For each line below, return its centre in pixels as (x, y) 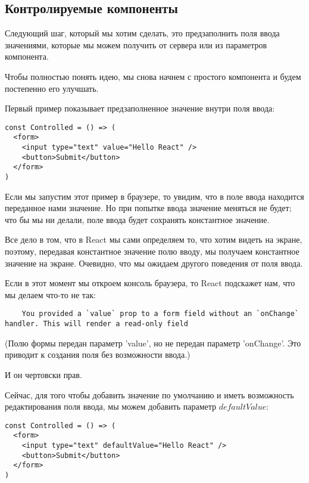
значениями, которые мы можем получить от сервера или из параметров (136, 44)
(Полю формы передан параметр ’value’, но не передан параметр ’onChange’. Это (153, 343)
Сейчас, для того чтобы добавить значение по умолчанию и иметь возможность (149, 394)
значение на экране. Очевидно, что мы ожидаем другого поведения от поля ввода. (154, 263)
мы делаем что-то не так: (50, 294)
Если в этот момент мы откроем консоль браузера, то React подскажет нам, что (150, 283)
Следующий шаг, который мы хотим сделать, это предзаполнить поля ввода (142, 33)
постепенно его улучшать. (52, 88)
